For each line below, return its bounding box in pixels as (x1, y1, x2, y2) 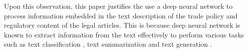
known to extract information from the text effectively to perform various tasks (4, 29, 244, 39)
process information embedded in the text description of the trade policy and (4, 10, 238, 20)
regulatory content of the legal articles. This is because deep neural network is (4, 20, 241, 30)
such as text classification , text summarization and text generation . (4, 39, 212, 49)
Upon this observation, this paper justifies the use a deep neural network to (4, 1, 233, 11)
